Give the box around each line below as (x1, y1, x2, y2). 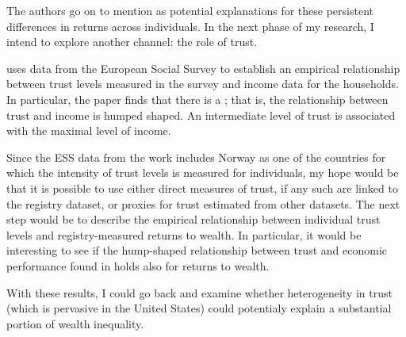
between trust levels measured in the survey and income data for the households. (6, 75, 399, 92)
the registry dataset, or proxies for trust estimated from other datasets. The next (6, 195, 400, 212)
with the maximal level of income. (6, 122, 171, 139)
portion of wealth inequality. (6, 315, 144, 331)
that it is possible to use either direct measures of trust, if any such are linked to (6, 179, 398, 196)
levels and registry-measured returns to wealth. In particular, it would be (6, 226, 362, 243)
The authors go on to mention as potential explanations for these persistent (6, 2, 373, 18)
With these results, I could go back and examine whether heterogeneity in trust (6, 284, 393, 301)
